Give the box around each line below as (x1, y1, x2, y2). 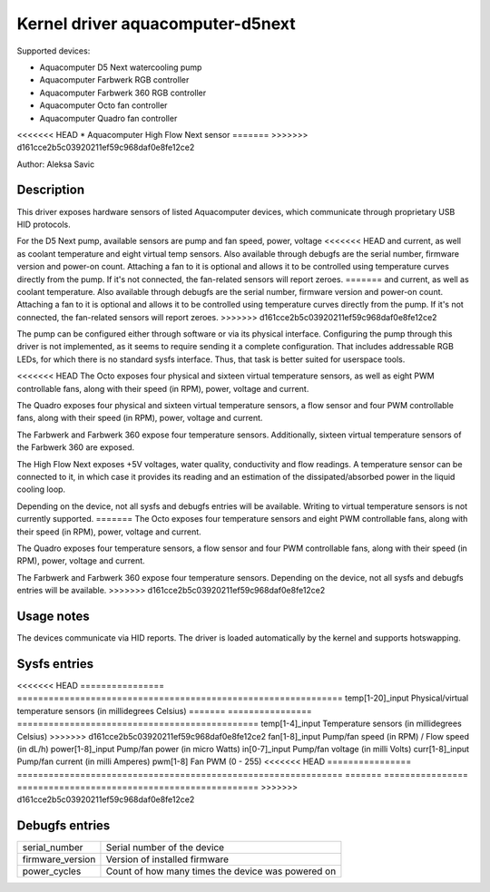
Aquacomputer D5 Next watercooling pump (39, 62, 202, 73)
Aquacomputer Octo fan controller (39, 100, 168, 111)
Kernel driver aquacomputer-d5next (16, 14, 296, 34)
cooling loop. (16, 484, 66, 495)
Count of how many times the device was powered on (105, 865, 337, 877)
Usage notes (16, 608, 90, 623)
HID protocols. (16, 219, 72, 230)
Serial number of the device (105, 841, 225, 854)
